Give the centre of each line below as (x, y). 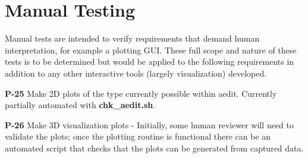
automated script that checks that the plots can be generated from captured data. (154, 148)
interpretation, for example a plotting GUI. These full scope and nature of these (151, 50)
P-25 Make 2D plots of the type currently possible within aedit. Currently (141, 93)
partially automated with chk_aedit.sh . (80, 105)
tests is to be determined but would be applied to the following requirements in (150, 61)
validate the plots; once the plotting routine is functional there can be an (138, 136)
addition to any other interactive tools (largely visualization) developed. (136, 73)
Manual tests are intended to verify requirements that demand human (132, 38)
